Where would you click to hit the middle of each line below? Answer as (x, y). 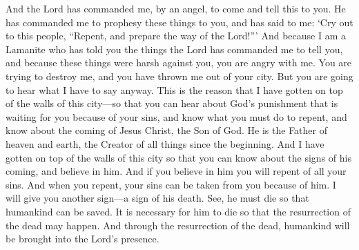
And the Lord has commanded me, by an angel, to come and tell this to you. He (176, 8)
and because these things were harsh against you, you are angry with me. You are (179, 62)
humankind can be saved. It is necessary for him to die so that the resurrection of (178, 211)
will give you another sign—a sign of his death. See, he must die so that (157, 198)
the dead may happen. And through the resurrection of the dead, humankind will (178, 225)
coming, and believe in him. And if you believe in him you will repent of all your (176, 171)
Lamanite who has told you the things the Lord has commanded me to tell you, (174, 49)
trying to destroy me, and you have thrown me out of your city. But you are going (179, 76)
